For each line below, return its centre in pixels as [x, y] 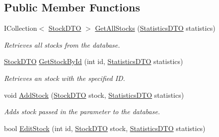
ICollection [21, 28]
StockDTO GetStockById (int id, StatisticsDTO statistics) [94, 61]
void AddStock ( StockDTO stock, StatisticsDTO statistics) [94, 95]
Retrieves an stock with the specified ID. [65, 78]
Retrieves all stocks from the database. [62, 44]
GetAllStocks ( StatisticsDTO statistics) [155, 28]
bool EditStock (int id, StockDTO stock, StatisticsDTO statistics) [105, 128]
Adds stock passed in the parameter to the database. [82, 111]
